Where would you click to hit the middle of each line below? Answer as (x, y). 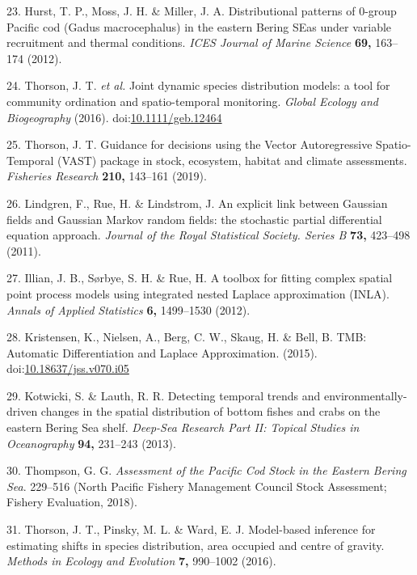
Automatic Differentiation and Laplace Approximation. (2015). (162, 352)
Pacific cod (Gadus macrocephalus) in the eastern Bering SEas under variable (199, 26)
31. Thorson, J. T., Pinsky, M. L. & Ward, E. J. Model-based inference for (191, 529)
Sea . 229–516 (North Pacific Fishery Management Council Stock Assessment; (197, 486)
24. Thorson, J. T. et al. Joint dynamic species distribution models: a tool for (198, 85)
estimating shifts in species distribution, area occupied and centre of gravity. (196, 545)
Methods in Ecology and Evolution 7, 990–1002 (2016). (141, 561)
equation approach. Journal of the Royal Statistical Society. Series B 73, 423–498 (208, 235)
